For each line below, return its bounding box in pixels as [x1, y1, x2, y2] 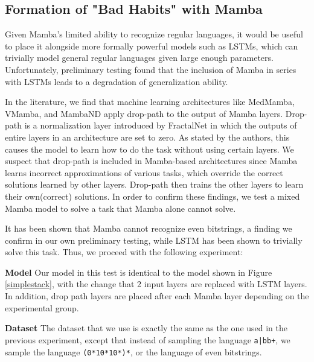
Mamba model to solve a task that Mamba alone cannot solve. [5, 202, 236, 214]
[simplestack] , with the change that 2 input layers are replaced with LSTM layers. [5, 278, 307, 290]
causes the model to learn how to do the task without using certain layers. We [5, 142, 294, 155]
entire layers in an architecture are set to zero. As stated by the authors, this [5, 130, 290, 143]
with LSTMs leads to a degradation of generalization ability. [5, 75, 228, 87]
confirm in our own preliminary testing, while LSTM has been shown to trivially [5, 233, 303, 246]
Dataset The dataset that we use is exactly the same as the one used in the [5, 322, 288, 334]
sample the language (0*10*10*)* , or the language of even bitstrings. [5, 345, 262, 358]
